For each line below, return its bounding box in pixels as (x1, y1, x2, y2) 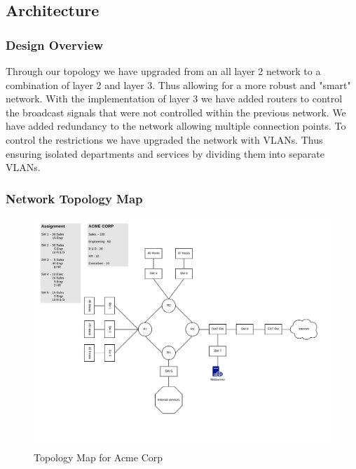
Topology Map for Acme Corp (34, 450, 163, 465)
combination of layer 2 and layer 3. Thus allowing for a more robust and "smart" (6, 77, 351, 92)
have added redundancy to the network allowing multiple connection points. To (6, 118, 346, 133)
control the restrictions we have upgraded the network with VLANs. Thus (6, 132, 323, 147)
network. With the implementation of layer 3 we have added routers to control (6, 91, 343, 106)
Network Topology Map (6, 189, 143, 207)
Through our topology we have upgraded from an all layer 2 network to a (6, 64, 321, 78)
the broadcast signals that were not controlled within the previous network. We (6, 104, 346, 119)
